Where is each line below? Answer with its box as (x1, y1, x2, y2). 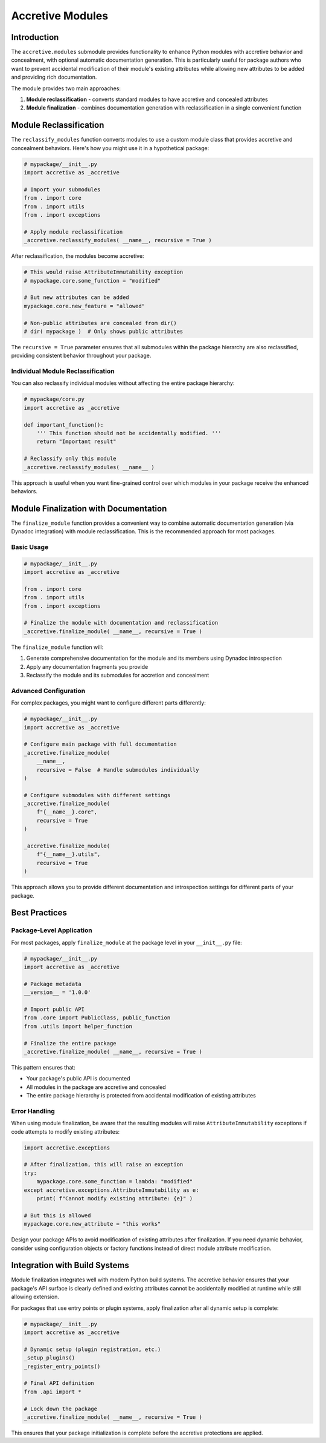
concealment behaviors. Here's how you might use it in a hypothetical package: (11, 144, 209, 151)
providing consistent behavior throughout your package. (11, 352, 152, 360)
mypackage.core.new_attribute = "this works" (24, 1220, 161, 1228)
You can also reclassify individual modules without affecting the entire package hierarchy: (11, 380, 235, 387)
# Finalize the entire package (24, 1040, 117, 1047)
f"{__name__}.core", (36, 809, 98, 815)
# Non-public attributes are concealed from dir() (24, 320, 177, 326)
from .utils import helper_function (24, 1023, 133, 1030)
